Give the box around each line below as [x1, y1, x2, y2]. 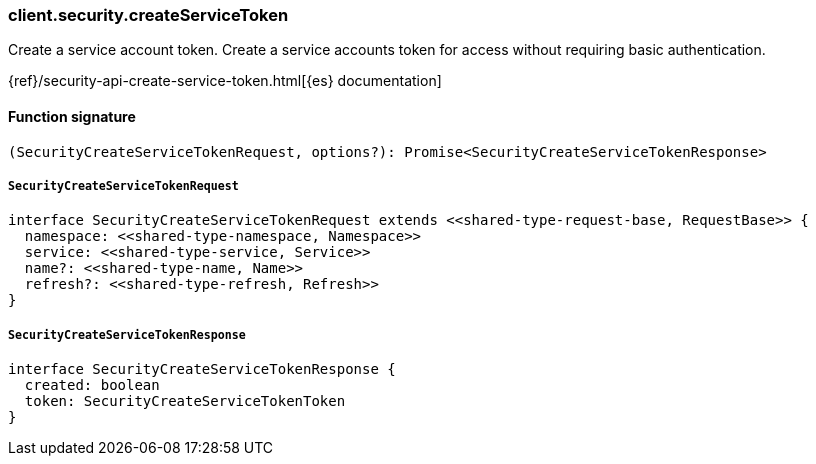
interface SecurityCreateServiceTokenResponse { [8, 361, 396, 378]
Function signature [8, 107, 136, 125]
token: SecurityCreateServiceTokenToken [24, 393, 346, 410]
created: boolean [24, 377, 160, 394]
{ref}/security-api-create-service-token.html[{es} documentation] [8, 72, 442, 90]
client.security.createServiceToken [8, 5, 289, 25]
